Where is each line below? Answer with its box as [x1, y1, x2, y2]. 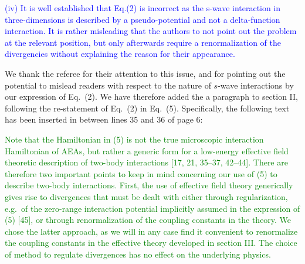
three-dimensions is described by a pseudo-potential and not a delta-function [5, 13, 280, 25]
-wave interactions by [218, 79, 294, 91]
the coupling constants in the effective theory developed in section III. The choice [5, 236, 297, 249]
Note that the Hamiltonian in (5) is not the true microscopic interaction [5, 133, 264, 145]
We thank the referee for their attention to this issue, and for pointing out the [5, 67, 286, 79]
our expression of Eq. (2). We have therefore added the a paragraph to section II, [5, 90, 299, 103]
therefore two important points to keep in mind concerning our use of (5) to [5, 167, 277, 180]
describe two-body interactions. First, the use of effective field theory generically [5, 179, 293, 191]
